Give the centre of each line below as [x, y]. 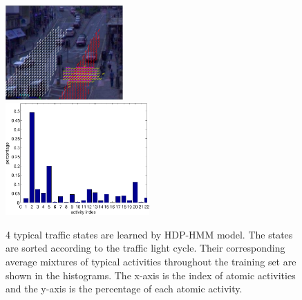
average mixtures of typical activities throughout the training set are [151, 261]
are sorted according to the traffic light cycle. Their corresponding [145, 248]
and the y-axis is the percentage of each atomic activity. [124, 289]
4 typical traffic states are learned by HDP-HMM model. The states [149, 234]
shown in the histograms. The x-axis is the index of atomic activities [151, 275]
